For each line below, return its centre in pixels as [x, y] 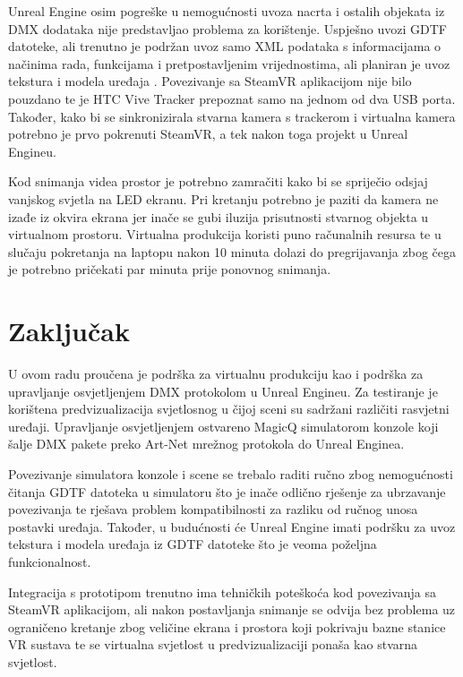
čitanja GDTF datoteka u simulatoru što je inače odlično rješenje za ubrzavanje [227, 491]
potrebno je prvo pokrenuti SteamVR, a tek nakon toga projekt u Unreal [208, 134]
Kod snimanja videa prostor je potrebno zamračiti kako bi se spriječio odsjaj [218, 181]
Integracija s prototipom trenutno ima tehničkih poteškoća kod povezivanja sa [222, 591]
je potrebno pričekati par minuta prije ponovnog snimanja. [170, 269]
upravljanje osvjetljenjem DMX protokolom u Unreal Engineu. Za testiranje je [223, 391]
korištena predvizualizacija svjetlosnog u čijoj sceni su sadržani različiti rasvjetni [229, 409]
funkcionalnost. [50, 561]
